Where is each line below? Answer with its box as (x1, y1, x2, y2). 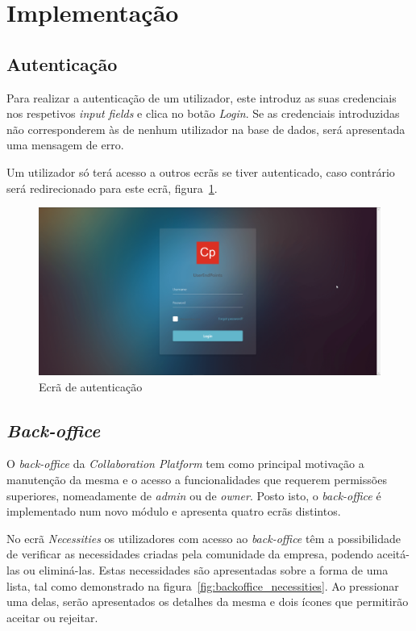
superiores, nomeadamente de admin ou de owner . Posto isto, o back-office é (6, 487, 381, 504)
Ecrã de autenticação (39, 378, 143, 395)
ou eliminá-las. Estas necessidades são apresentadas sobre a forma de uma (23, 561, 389, 578)
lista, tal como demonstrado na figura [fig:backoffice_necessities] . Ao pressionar (6, 577, 399, 594)
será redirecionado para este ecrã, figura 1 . (6, 179, 218, 196)
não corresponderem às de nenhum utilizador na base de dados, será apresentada (6, 120, 406, 137)
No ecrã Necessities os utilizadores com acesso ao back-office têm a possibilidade (6, 529, 401, 546)
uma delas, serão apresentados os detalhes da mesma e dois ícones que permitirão (6, 593, 409, 610)
